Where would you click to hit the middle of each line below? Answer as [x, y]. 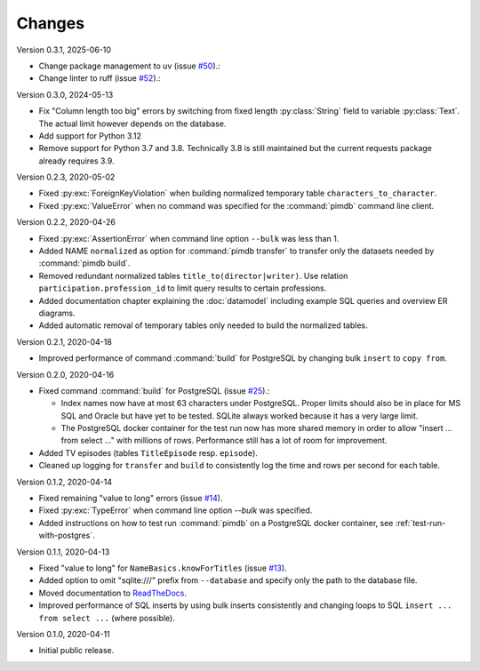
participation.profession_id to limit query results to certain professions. [183, 288]
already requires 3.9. [76, 161]
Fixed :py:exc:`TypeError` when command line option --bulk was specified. [176, 510]
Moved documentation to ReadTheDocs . [112, 593]
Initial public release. [76, 651]
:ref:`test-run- [420, 523]
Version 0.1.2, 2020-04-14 [64, 482]
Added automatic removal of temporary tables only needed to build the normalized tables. [203, 325]
